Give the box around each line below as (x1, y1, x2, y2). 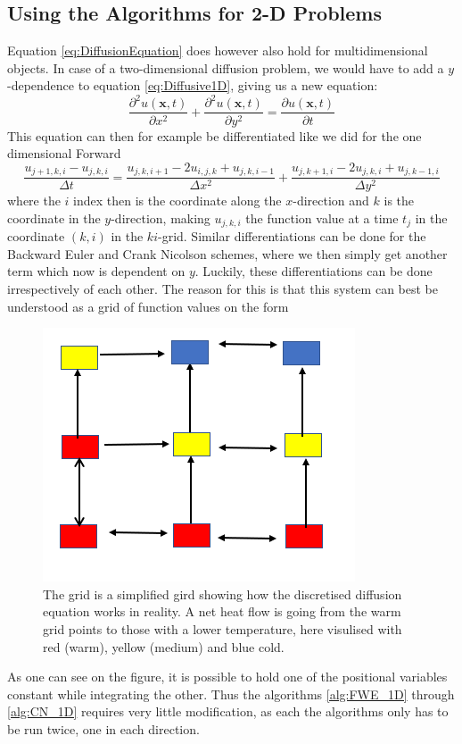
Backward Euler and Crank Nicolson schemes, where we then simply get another (7, 244, 448, 263)
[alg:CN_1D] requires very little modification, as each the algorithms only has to (7, 702, 449, 721)
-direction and (293, 191, 369, 210)
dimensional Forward (7, 144, 121, 163)
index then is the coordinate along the (73, 191, 282, 210)
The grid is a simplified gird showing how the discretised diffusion (43, 584, 402, 603)
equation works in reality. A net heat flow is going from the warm (43, 602, 401, 621)
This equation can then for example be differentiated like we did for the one (7, 126, 422, 145)
